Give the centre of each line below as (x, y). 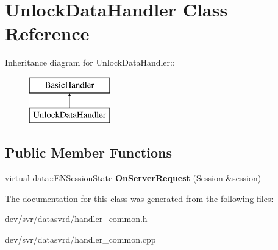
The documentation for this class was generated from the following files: (139, 198)
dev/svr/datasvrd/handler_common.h (76, 219)
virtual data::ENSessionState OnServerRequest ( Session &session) (133, 178)
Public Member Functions (88, 152)
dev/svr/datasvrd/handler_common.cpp (80, 239)
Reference (47, 33)
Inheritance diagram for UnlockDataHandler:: (90, 62)
